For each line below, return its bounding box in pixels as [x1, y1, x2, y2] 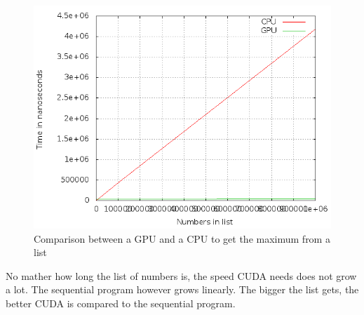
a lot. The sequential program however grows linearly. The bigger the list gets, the [6, 282, 359, 297]
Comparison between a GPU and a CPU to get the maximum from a [34, 231, 330, 246]
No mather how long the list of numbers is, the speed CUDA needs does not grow [6, 268, 357, 283]
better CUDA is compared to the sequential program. [6, 295, 236, 310]
